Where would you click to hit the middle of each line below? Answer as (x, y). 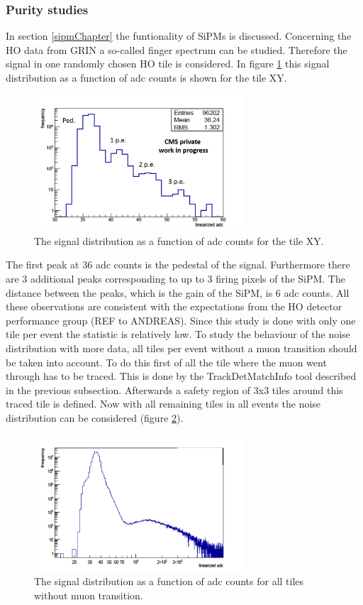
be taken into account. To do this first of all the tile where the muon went (166, 362)
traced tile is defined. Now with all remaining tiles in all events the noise (163, 404)
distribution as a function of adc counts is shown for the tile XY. (146, 77)
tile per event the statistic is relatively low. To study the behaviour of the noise (178, 334)
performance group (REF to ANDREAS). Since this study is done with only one (181, 320)
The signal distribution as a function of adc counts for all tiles (169, 581)
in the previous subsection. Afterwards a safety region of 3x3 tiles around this (174, 389)
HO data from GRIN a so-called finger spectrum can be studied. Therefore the (177, 49)
